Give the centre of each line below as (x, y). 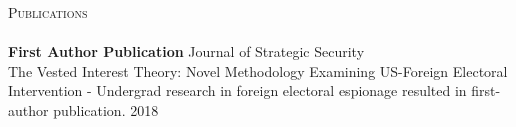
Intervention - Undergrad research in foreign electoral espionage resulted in (237, 90)
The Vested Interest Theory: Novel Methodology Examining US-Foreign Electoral (258, 70)
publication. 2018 (106, 109)
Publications (48, 12)
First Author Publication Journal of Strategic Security (186, 51)
